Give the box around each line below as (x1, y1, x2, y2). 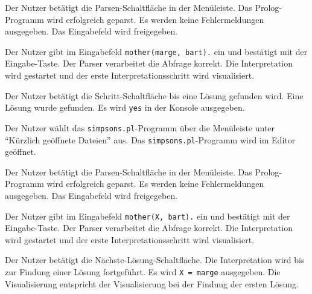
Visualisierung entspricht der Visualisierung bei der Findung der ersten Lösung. (5, 277, 299, 290)
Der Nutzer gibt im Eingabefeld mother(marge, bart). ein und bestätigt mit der (5, 45, 308, 57)
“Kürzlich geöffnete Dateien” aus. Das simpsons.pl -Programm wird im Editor (5, 133, 296, 146)
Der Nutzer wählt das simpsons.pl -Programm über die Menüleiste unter (5, 121, 275, 134)
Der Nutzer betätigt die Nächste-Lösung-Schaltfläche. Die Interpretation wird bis (5, 253, 305, 266)
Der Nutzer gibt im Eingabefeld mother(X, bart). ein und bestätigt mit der (5, 209, 290, 222)
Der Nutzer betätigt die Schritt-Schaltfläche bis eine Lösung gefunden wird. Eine (5, 89, 304, 102)
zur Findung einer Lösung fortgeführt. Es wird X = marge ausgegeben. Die (5, 266, 281, 278)
